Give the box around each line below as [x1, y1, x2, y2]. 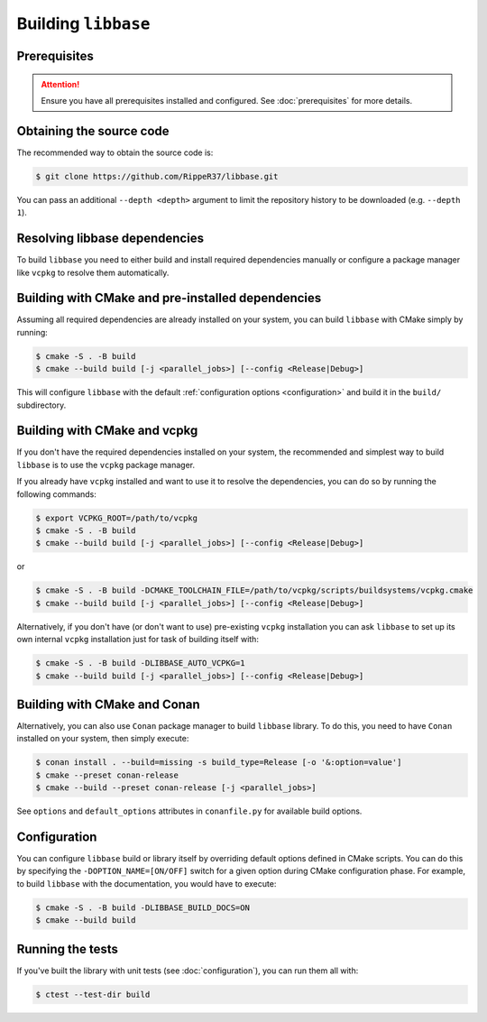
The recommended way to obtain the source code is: [16, 147, 214, 158]
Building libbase [16, 14, 151, 33]
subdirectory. [16, 400, 67, 410]
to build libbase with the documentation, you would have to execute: [16, 878, 277, 888]
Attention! [41, 78, 80, 89]
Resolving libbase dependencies [16, 231, 205, 246]
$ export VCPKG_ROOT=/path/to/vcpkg [35, 512, 198, 523]
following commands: [16, 488, 96, 500]
